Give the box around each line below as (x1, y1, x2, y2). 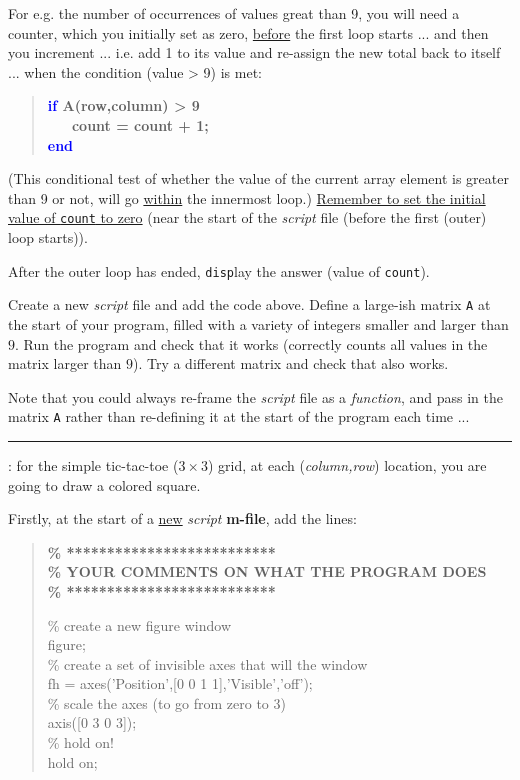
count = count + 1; (71, 114, 209, 135)
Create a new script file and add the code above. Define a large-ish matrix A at (8, 294, 491, 315)
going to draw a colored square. (8, 474, 201, 495)
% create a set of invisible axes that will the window (47, 653, 368, 674)
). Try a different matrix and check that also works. (132, 353, 449, 374)
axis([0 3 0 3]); (47, 712, 137, 733)
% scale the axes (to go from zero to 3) (47, 692, 286, 713)
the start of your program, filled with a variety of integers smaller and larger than (8, 313, 509, 334)
